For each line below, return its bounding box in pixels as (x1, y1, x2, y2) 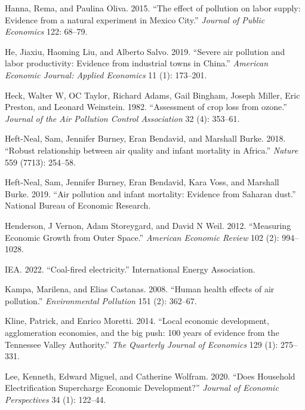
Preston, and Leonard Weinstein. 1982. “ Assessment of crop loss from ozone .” (5, 100, 287, 113)
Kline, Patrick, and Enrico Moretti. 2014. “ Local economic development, (5, 314, 269, 327)
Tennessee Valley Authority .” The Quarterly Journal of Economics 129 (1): (5, 338, 278, 350)
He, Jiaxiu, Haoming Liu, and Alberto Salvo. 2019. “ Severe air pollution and (5, 45, 285, 57)
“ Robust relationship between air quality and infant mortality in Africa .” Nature (5, 143, 298, 156)
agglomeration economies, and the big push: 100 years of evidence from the (5, 326, 279, 339)
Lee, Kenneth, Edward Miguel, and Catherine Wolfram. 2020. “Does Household (5, 369, 295, 382)
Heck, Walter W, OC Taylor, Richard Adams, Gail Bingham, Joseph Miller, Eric (5, 88, 300, 101)
